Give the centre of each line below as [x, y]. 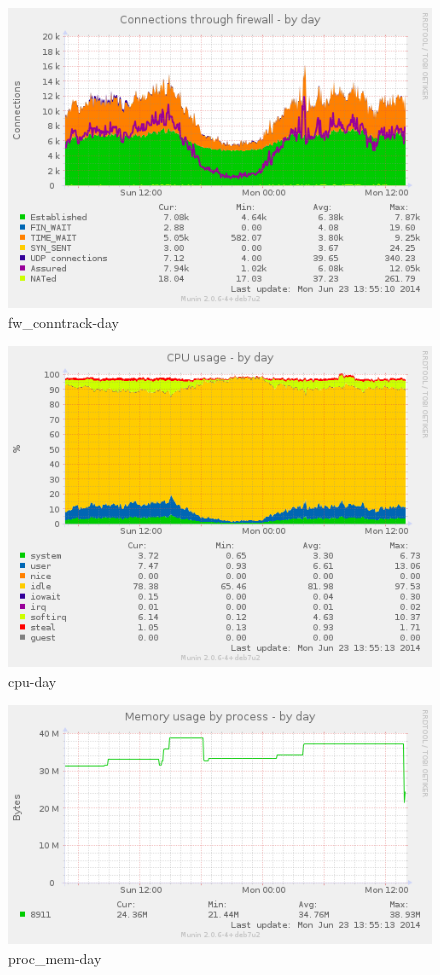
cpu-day [32, 680]
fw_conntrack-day [63, 321]
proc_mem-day [55, 957]
